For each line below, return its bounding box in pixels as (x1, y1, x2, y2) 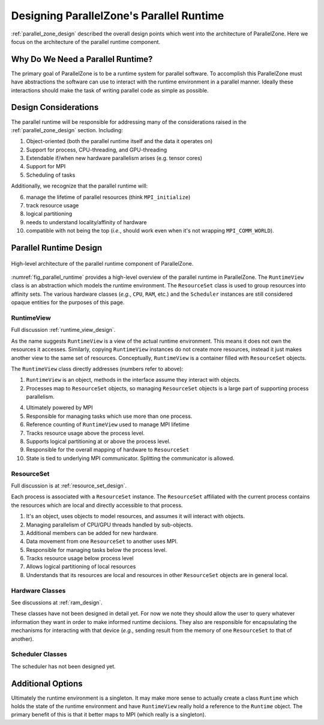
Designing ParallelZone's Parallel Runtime (11, 9, 224, 22)
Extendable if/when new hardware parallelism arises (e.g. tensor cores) (26, 154, 203, 162)
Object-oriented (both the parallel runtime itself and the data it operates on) (26, 138, 213, 145)
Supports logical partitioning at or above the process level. (26, 438, 171, 445)
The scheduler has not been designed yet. (11, 662, 116, 670)
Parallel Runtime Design (11, 243, 102, 253)
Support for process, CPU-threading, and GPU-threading (26, 146, 167, 153)
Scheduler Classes (11, 650, 67, 658)
